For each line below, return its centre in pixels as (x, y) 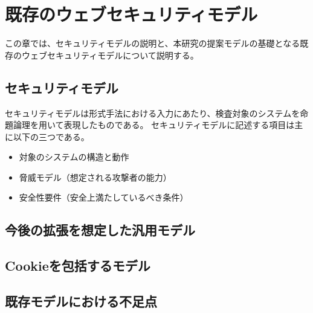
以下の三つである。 (51, 136)
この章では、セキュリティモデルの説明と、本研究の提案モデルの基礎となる (153, 43)
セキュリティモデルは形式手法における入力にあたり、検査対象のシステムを (153, 113)
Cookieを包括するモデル (78, 266)
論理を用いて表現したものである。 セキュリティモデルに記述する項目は (154, 125)
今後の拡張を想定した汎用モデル (100, 230)
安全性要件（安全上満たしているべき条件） (104, 197)
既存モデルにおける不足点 (81, 301)
